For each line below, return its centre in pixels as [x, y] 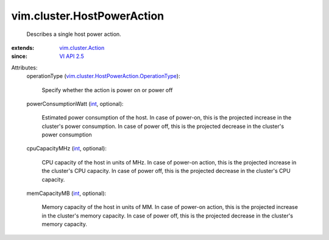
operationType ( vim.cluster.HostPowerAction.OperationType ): [103, 76]
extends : [23, 48]
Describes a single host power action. [74, 34]
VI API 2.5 [72, 56]
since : [19, 56]
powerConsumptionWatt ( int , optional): [75, 104]
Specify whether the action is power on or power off [107, 90]
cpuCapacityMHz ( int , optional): [66, 149]
